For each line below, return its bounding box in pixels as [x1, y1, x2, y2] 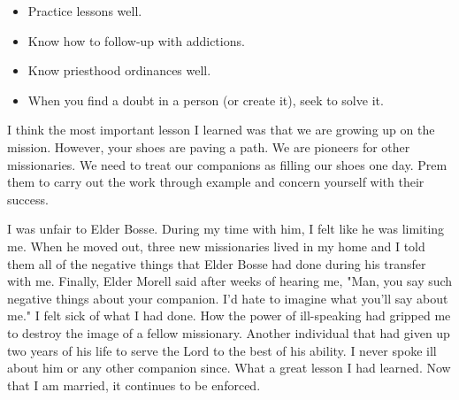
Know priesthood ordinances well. [27, 61, 211, 80]
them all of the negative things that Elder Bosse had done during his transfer [7, 254, 426, 273]
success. [7, 189, 49, 208]
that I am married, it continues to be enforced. [7, 375, 261, 394]
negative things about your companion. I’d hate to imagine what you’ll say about [7, 288, 448, 307]
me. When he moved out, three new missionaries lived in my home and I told [7, 236, 425, 255]
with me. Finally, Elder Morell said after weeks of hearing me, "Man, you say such [7, 272, 453, 290]
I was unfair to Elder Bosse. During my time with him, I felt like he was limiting [7, 219, 445, 238]
